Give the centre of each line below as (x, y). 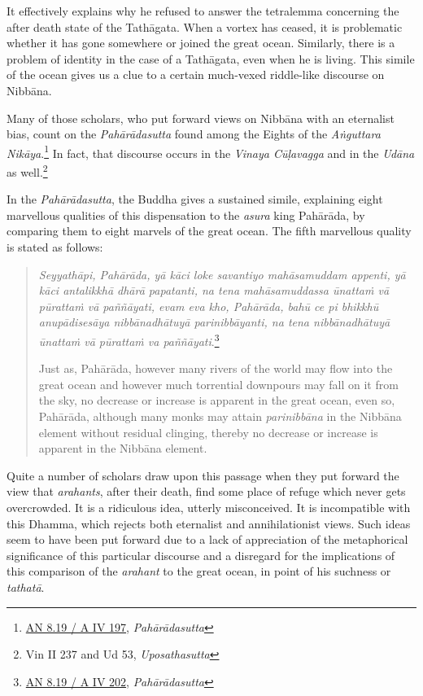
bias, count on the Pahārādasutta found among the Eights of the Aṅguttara (194, 134)
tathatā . (26, 587)
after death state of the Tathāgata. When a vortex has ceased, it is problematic (205, 26)
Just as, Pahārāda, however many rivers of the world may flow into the (216, 368)
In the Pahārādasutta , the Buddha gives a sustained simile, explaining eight (195, 199)
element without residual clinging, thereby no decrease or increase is (208, 432)
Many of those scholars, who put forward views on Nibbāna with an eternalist (201, 118)
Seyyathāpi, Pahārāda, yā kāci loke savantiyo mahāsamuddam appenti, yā (222, 274)
